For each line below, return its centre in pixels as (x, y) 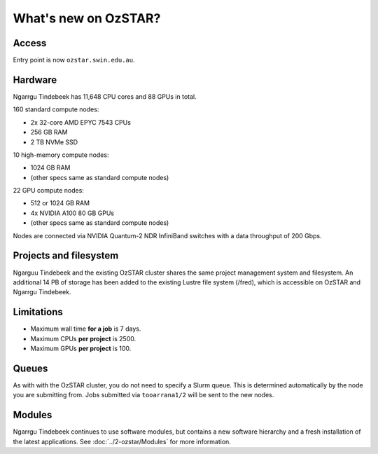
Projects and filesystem (66, 256)
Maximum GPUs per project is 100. (81, 349)
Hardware (35, 80)
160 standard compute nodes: (56, 109)
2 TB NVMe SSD (54, 142)
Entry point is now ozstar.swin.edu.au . (74, 60)
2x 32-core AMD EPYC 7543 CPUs (80, 122)
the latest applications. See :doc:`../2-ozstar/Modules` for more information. (122, 441)
